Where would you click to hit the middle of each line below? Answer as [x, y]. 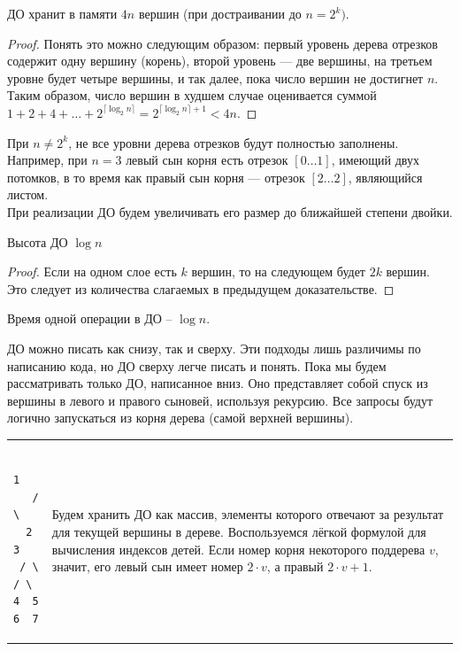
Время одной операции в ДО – [90, 318]
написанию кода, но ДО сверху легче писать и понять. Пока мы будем [197, 365]
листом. [28, 194]
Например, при [47, 160]
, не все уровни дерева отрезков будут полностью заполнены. [234, 142]
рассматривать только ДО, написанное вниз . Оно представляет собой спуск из [218, 383]
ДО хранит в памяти [62, 13]
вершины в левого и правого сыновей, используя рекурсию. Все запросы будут [220, 400]
